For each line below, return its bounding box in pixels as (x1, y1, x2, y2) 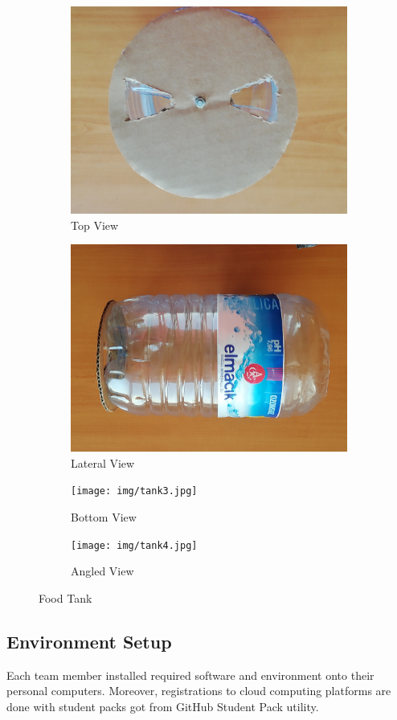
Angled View (71, 562, 134, 579)
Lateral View (71, 454, 135, 471)
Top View (71, 216, 119, 233)
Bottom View (71, 509, 137, 526)
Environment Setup (6, 628, 172, 653)
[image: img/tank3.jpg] (71, 485, 198, 497)
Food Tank (39, 589, 92, 606)
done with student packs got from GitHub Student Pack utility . (6, 697, 319, 714)
